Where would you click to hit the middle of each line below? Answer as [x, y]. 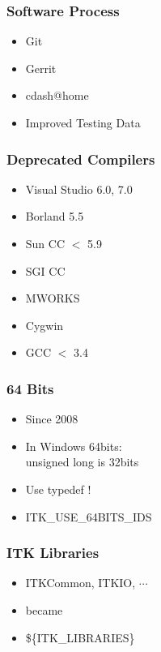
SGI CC [45, 270]
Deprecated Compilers [81, 159]
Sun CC [45, 243]
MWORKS [53, 298]
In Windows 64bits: [74, 446]
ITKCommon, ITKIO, [80, 583]
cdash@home [57, 95]
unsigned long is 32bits [82, 462]
